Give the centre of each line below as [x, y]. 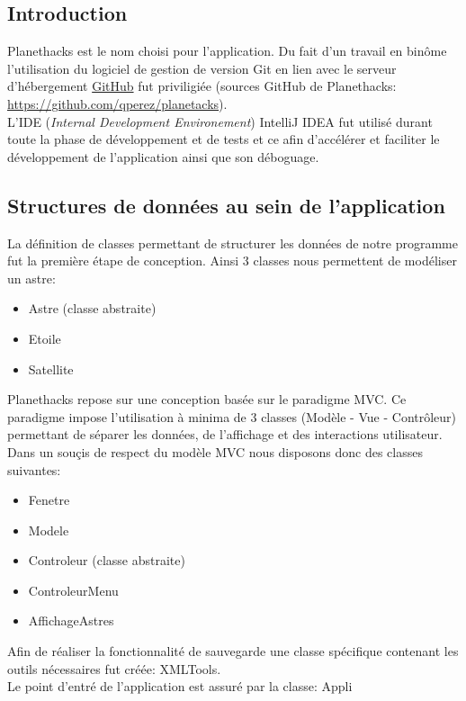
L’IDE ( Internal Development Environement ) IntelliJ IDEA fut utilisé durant [220, 121]
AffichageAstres [71, 620]
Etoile [45, 338]
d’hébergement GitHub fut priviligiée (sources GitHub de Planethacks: [202, 86]
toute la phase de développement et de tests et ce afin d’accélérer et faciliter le [224, 139]
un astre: [31, 278]
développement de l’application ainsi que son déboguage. [163, 156]
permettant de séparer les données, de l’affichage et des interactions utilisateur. [225, 434]
